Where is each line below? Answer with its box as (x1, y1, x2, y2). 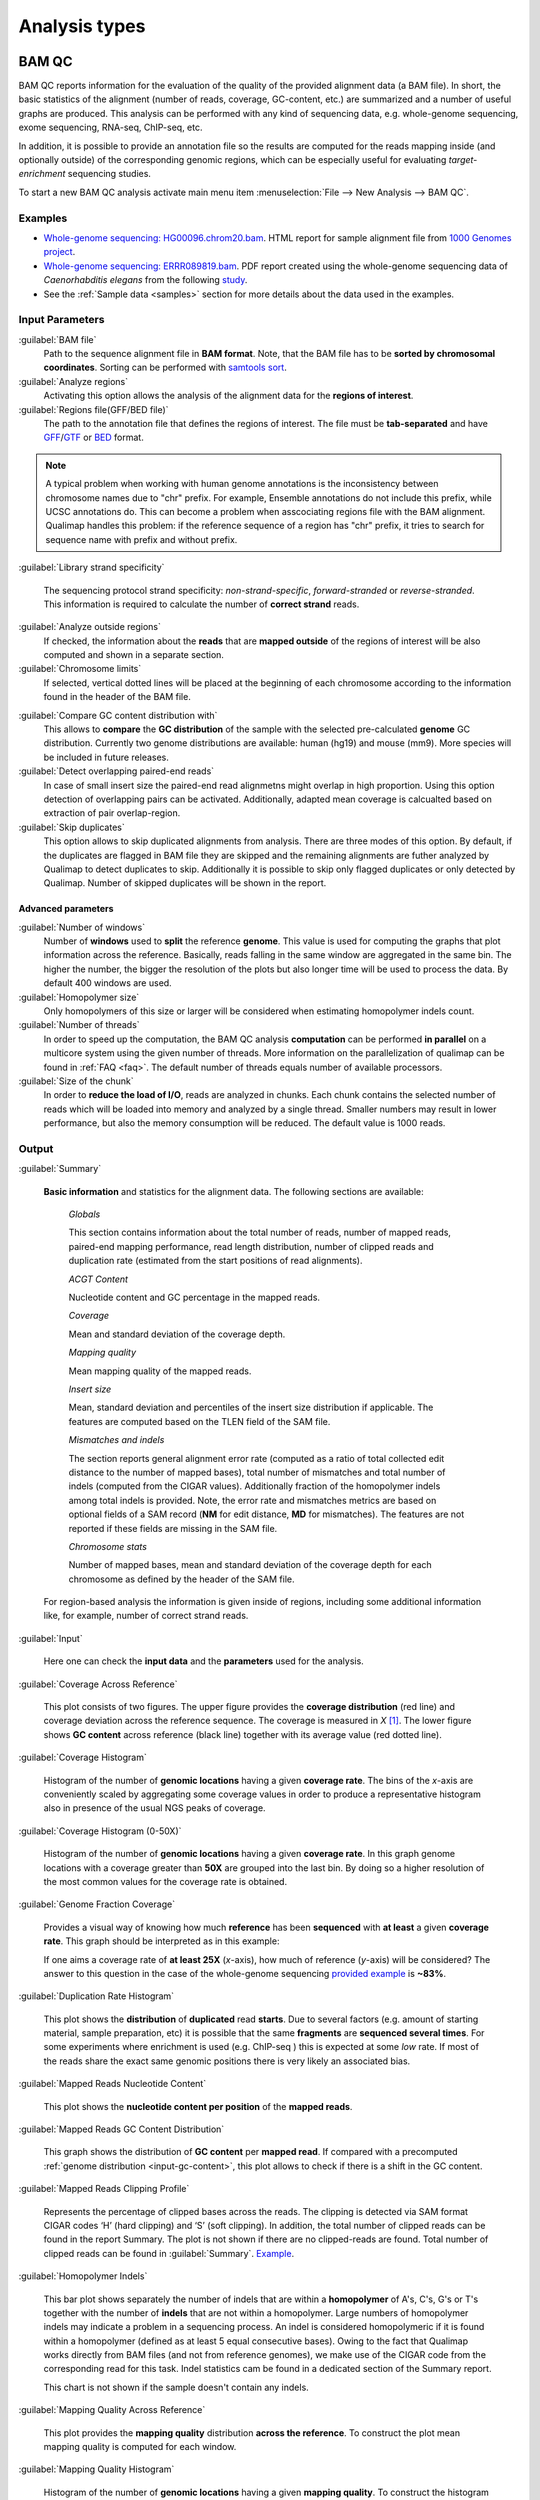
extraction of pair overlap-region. (43, 807, 181, 819)
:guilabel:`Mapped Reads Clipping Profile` (18, 2183, 190, 2195)
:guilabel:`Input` (18, 1632, 84, 1644)
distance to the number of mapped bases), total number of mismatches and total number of (68, 1466, 446, 1478)
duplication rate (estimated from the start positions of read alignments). (68, 1255, 363, 1267)
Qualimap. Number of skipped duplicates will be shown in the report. (43, 877, 327, 889)
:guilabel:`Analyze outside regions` (18, 621, 162, 633)
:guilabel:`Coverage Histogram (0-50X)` (18, 1825, 182, 1837)
